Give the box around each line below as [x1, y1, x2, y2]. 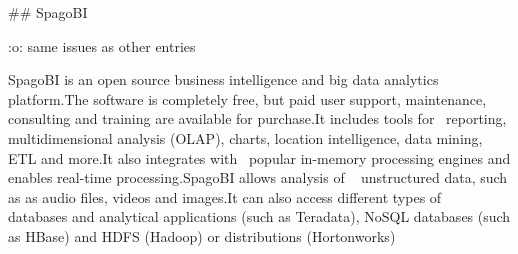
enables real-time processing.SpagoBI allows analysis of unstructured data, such [8, 167, 508, 188]
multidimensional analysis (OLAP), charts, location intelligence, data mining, [8, 127, 483, 148]
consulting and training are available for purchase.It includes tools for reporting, [8, 108, 507, 129]
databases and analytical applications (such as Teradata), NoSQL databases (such [8, 206, 511, 227]
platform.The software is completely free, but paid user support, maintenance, [8, 88, 487, 109]
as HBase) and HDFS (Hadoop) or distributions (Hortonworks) [8, 225, 396, 246]
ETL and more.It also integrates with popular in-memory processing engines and [8, 147, 511, 168]
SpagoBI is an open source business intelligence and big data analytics [8, 69, 439, 90]
